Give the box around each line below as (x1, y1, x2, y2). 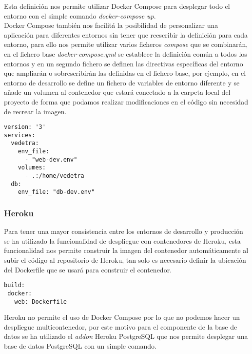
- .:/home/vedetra (24, 172, 84, 180)
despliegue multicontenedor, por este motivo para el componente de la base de (4, 321, 237, 332)
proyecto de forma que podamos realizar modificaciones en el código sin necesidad (4, 96, 248, 106)
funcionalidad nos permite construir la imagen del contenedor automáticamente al (4, 245, 249, 255)
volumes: (18, 164, 46, 171)
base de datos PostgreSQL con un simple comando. (4, 340, 156, 351)
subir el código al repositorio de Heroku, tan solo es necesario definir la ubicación (4, 255, 246, 265)
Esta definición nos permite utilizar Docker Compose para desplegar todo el (4, 1, 230, 11)
